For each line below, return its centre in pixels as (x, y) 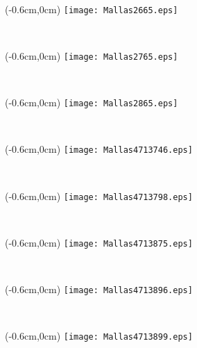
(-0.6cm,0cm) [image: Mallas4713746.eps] (99, 149)
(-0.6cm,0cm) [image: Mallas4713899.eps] (99, 336)
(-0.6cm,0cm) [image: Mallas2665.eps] (92, 9)
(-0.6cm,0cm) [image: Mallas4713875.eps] (99, 242)
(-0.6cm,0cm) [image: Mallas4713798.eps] (99, 196)
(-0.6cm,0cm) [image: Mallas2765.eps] (92, 55)
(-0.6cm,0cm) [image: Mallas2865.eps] (92, 102)
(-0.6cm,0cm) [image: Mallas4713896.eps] (99, 289)
